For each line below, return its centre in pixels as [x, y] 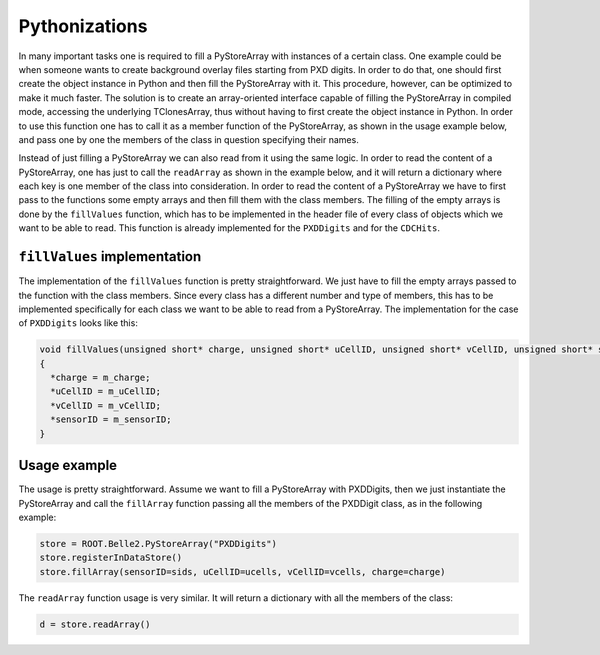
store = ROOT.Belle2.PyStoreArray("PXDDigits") [158, 543]
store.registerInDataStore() [111, 558]
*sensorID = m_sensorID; [111, 419]
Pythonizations [83, 26]
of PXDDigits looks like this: [78, 323]
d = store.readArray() [95, 624]
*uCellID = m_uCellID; [106, 391]
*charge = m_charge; [100, 378]
